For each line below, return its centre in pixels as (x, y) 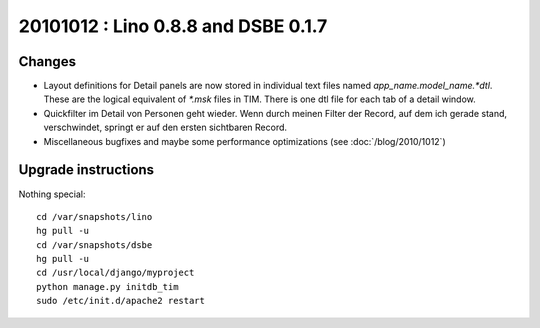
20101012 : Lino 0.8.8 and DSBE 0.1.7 (173, 26)
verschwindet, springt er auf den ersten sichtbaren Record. (165, 127)
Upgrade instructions (86, 170)
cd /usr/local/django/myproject (115, 273)
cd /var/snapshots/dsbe (94, 244)
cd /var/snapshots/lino (94, 216)
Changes (47, 61)
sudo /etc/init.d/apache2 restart (120, 301)
